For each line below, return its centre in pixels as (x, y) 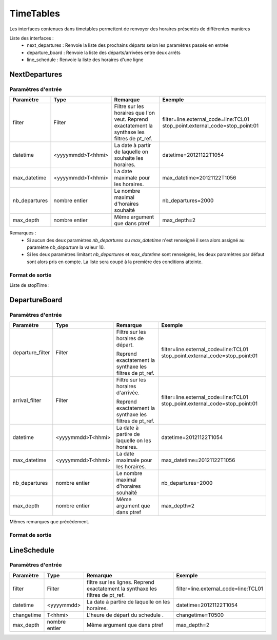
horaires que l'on (134, 113)
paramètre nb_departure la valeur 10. (66, 247)
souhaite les (129, 158)
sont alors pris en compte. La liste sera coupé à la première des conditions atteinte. (115, 262)
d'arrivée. (128, 393)
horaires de (130, 338)
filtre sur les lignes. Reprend (121, 582)
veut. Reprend (131, 119)
